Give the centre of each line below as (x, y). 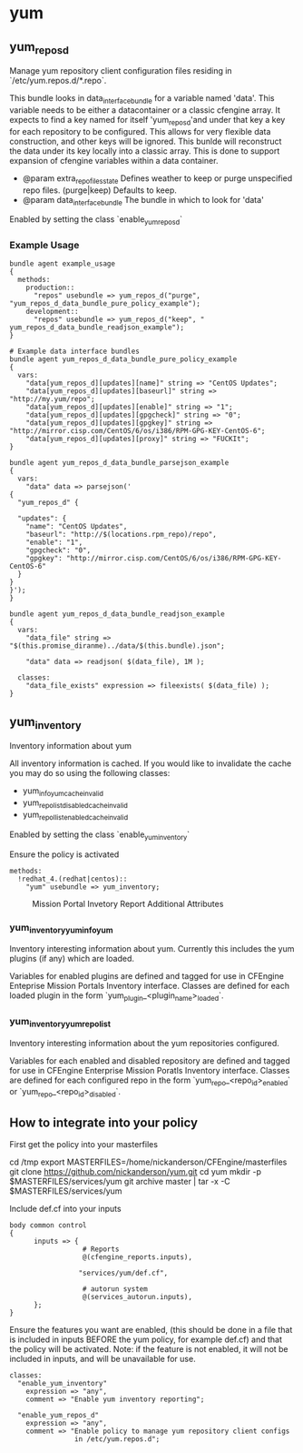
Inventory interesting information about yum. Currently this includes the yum (152, 949)
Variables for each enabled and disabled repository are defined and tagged (150, 1060)
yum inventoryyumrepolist (60, 1022)
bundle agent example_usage (63, 264)
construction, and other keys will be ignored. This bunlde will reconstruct (146, 141)
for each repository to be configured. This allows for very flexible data (140, 131)
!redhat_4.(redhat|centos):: (73, 879)
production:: (50, 288)
